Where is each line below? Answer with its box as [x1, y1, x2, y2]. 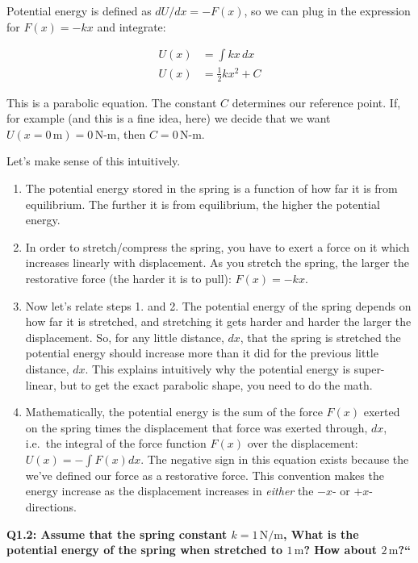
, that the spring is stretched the [240, 328, 401, 345]
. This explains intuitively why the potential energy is [85, 360, 351, 377]
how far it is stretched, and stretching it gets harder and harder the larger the [25, 313, 412, 330]
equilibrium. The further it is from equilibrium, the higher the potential [25, 195, 380, 212]
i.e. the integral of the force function [25, 435, 207, 452]
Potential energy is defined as [6, 2, 152, 19]
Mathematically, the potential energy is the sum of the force [25, 403, 323, 420]
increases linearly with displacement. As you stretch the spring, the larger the [25, 254, 409, 271]
